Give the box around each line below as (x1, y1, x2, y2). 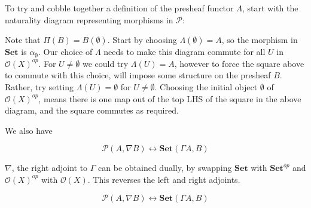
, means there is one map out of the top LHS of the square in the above (38, 92, 301, 105)
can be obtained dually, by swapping (98, 161, 232, 174)
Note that (5, 33, 41, 46)
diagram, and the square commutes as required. (5, 104, 179, 117)
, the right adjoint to (11, 161, 88, 174)
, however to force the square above (174, 57, 304, 69)
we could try (82, 57, 129, 69)
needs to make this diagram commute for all (103, 45, 266, 58)
